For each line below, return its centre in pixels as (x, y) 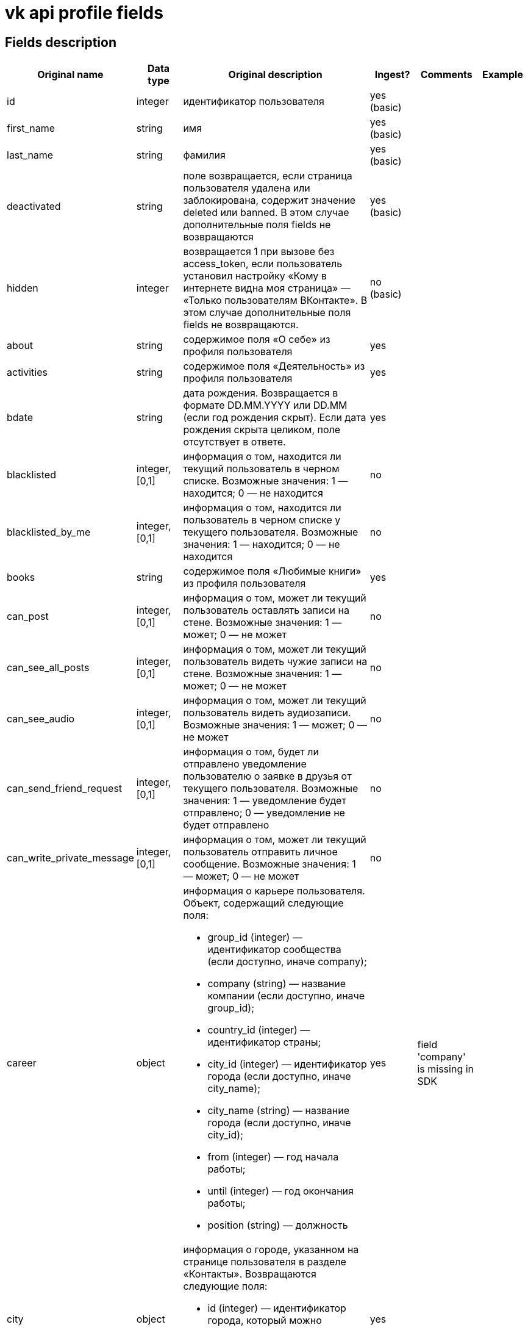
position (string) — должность (278, 1225)
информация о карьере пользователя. (274, 891)
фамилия (204, 155)
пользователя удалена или (247, 188)
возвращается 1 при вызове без (259, 252)
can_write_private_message (70, 858)
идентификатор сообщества (274, 950)
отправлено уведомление (245, 764)
